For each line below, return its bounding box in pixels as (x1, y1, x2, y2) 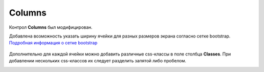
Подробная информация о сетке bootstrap (9, 40, 98, 46)
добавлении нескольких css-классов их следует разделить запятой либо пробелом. (9, 58, 187, 64)
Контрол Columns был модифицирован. (9, 24, 93, 30)
